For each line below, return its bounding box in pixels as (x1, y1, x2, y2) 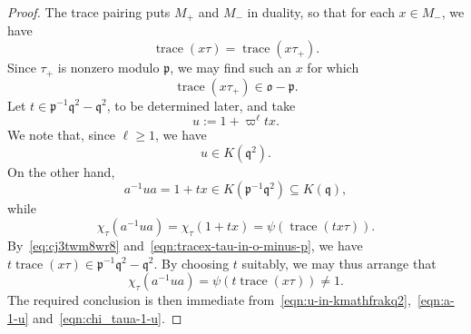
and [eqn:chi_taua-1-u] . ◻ (33, 308, 182, 327)
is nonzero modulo (57, 58, 160, 77)
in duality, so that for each (247, 3, 395, 21)
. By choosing (153, 253, 230, 272)
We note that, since (7, 125, 116, 144)
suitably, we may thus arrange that (241, 253, 437, 272)
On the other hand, (7, 162, 115, 181)
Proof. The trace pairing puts (7, 3, 171, 21)
